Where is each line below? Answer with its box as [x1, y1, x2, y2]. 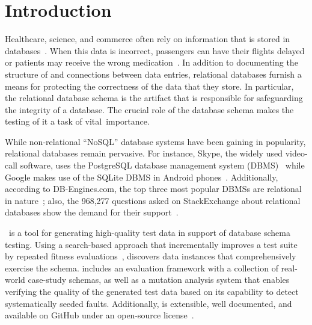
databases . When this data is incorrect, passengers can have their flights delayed [5, 44, 305, 57]
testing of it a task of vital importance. [5, 115, 150, 128]
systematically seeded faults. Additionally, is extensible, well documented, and [5, 297, 292, 309]
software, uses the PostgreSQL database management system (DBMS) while [20, 159, 305, 172]
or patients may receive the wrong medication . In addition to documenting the [5, 56, 298, 69]
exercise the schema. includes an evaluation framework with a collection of [5, 261, 278, 274]
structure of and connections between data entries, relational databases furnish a [5, 67, 302, 80]
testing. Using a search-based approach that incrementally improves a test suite [5, 238, 298, 250]
